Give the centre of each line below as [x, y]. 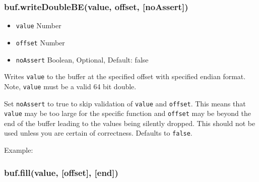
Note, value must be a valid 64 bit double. [70, 86]
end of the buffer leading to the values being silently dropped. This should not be [130, 123]
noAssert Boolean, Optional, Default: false [82, 59]
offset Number [40, 42]
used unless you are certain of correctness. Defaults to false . [98, 133]
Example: [19, 150]
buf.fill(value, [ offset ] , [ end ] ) [61, 172]
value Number [39, 25]
